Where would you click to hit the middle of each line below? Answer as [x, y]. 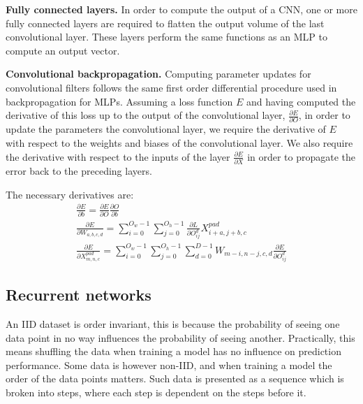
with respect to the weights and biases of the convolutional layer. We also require [179, 143]
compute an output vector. [63, 50]
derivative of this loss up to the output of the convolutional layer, [146, 115]
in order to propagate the [302, 156]
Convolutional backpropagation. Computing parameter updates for [158, 74]
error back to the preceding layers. [79, 170]
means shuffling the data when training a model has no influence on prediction [173, 351]
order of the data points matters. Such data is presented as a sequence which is [175, 378]
